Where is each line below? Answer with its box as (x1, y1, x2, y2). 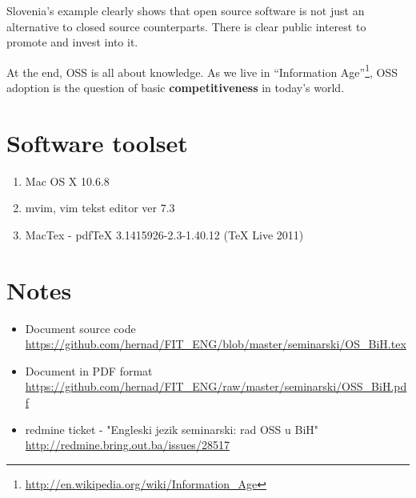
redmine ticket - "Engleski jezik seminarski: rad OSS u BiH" (25, 420, 319, 437)
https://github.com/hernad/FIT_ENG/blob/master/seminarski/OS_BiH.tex (25, 335, 406, 352)
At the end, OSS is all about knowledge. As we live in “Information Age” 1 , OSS (6, 61, 398, 80)
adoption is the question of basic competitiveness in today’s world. (6, 79, 345, 96)
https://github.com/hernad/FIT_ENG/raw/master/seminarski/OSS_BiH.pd (25, 378, 407, 395)
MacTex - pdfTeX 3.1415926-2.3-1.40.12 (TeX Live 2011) (25, 226, 304, 243)
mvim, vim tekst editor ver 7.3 (25, 199, 175, 216)
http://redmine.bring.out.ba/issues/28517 (25, 436, 230, 453)
